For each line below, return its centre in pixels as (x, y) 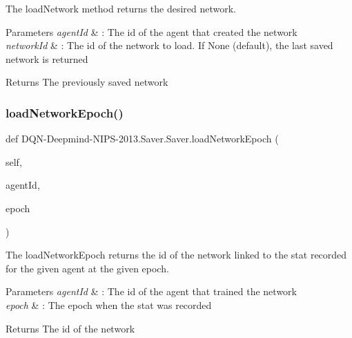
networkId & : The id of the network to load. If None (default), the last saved (169, 45)
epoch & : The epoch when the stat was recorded (109, 304)
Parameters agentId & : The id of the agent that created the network (151, 31)
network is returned (47, 58)
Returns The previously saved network (87, 82)
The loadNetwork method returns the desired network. (121, 8)
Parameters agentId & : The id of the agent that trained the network (151, 291)
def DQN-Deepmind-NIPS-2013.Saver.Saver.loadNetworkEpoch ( (142, 139)
